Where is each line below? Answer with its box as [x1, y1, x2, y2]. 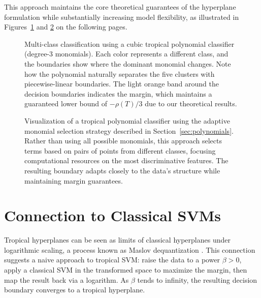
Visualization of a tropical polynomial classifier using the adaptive [24, 115, 230, 126]
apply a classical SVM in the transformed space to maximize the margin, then [4, 264, 247, 275]
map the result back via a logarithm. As [4, 274, 129, 285]
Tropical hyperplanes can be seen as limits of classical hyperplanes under [4, 234, 231, 245]
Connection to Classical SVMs [4, 205, 221, 226]
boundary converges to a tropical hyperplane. [4, 284, 145, 295]
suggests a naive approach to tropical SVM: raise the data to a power [4, 254, 220, 265]
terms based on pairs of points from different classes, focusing [24, 145, 216, 156]
